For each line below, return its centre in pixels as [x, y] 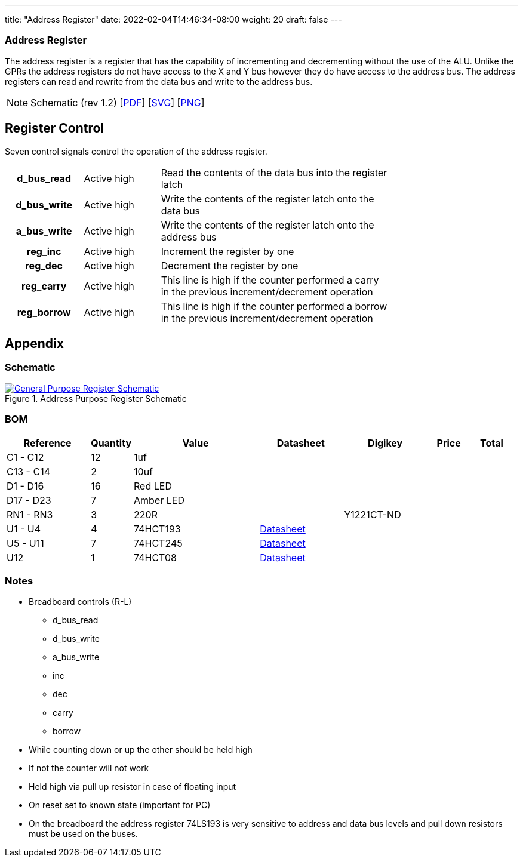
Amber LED [159, 500]
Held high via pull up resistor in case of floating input [133, 787]
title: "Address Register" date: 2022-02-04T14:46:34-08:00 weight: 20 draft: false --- [173, 19]
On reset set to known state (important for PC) [120, 805]
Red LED [153, 486]
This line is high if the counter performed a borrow [274, 306]
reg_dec [44, 265]
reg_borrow [44, 312]
